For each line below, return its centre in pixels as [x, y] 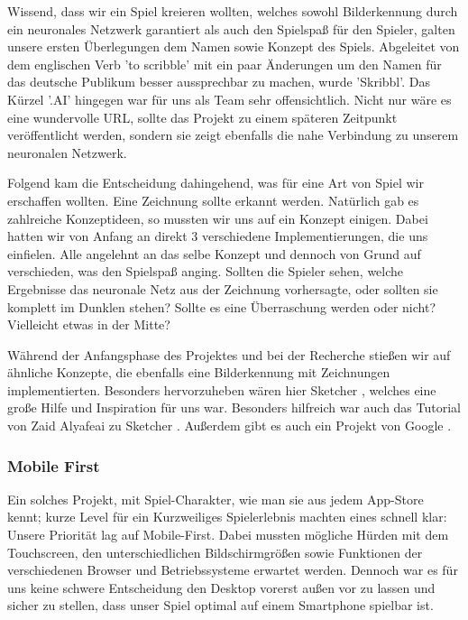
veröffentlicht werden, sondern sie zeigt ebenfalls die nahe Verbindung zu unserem [233, 135]
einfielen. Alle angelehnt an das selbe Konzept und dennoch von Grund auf [214, 253]
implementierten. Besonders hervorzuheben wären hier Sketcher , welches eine [222, 389]
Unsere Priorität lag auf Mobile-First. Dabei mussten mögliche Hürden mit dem [228, 535]
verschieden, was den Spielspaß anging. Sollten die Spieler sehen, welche [206, 271]
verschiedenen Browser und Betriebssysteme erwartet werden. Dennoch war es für [233, 570]
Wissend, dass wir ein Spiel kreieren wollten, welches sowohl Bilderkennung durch [233, 11]
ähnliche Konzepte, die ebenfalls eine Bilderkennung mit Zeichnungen [199, 372]
